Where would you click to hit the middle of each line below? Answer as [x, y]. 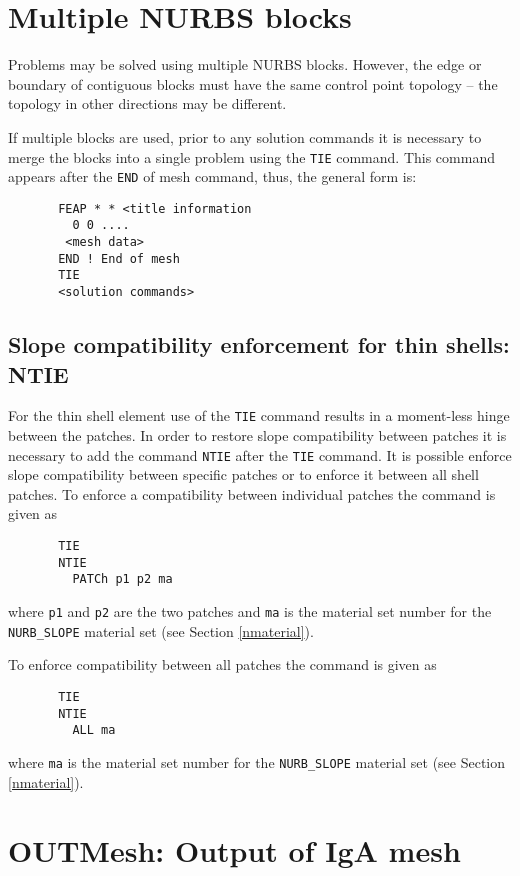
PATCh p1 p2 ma [122, 579]
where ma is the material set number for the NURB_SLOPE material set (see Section [257, 761]
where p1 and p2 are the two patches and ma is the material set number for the [250, 611]
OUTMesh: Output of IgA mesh [234, 850]
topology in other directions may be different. [147, 103]
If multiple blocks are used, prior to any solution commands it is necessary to [245, 136]
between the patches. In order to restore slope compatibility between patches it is [257, 435]
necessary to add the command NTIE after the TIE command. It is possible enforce [260, 454]
